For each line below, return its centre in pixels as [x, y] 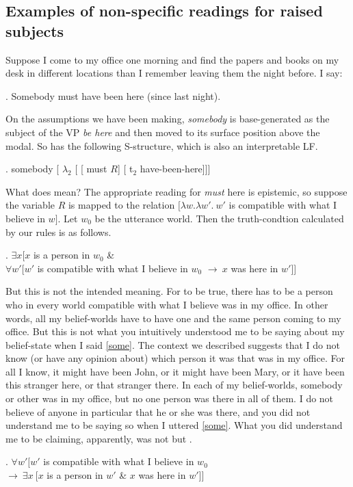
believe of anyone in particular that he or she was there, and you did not [158, 411]
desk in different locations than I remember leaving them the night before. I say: [174, 73]
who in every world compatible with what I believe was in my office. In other [167, 304]
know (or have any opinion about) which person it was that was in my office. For [175, 358]
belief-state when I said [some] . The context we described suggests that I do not [173, 344]
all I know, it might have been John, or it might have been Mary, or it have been [175, 371]
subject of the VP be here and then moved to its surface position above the [163, 132]
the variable [30, 205]
